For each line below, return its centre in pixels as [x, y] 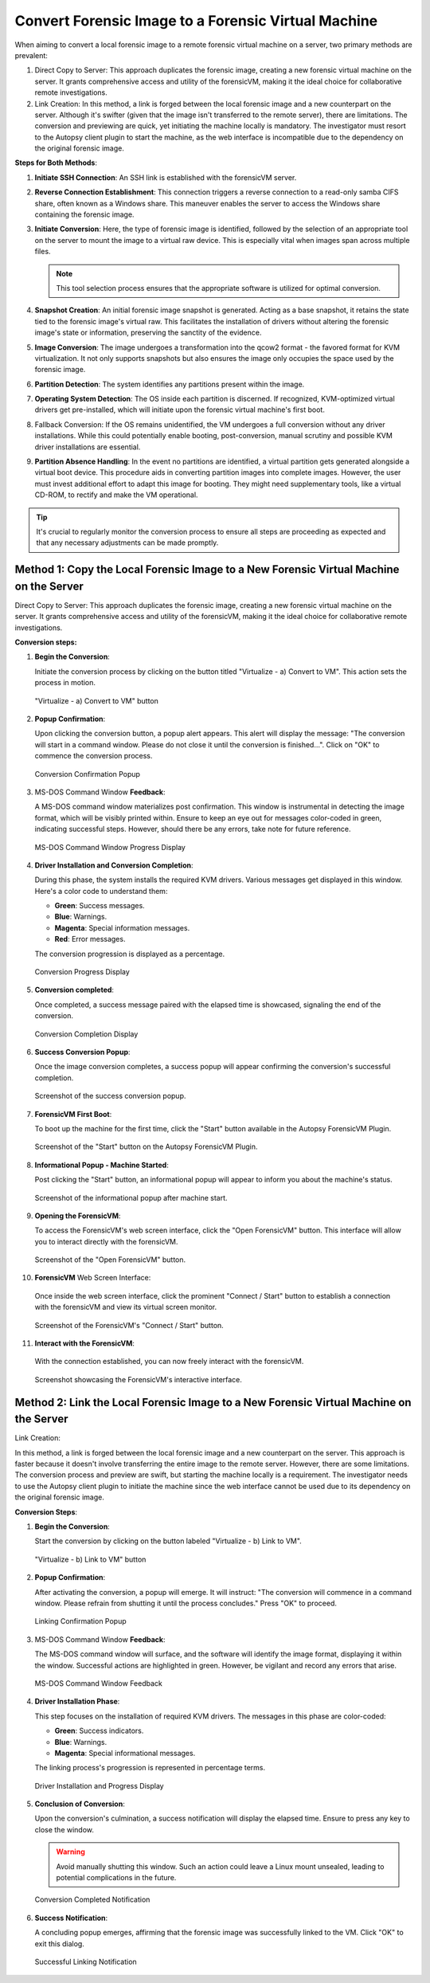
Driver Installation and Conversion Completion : [114, 865]
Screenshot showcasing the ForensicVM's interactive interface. [139, 1379]
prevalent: [31, 55]
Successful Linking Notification [86, 1961]
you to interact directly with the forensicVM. [106, 1241]
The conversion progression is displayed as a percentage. [130, 954]
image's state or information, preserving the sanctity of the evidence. [148, 333]
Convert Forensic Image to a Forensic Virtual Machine [196, 21]
